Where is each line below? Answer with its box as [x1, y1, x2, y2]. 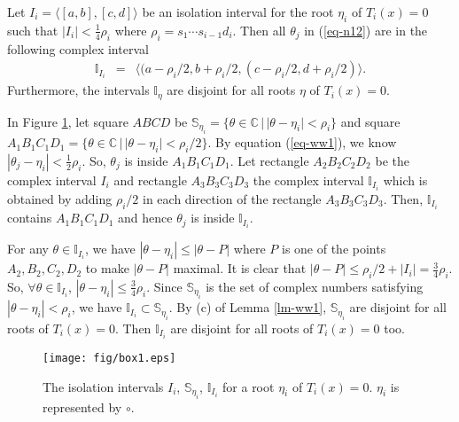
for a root [222, 377, 275, 395]
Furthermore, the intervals [7, 81, 150, 99]
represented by [43, 397, 122, 416]
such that [7, 20, 58, 39]
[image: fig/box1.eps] [43, 351, 176, 364]
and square [340, 112, 401, 130]
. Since [146, 277, 183, 295]
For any [7, 239, 49, 258]
